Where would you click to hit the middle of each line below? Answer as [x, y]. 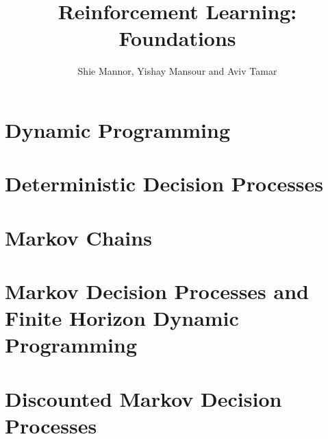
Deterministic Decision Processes [164, 183]
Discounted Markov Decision [143, 398]
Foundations [177, 38]
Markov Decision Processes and [157, 291]
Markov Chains [78, 237]
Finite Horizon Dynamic [122, 318]
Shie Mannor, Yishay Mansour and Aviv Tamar [177, 71]
